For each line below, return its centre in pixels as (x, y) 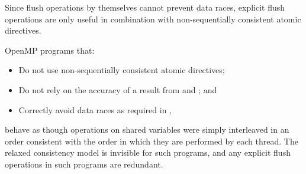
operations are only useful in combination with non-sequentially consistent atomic (153, 19)
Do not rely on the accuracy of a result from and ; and (118, 89)
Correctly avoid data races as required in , (95, 109)
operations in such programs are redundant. (84, 164)
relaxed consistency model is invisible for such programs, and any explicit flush (148, 152)
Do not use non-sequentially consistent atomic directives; (122, 70)
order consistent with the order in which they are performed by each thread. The (152, 141)
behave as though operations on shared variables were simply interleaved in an (147, 129)
